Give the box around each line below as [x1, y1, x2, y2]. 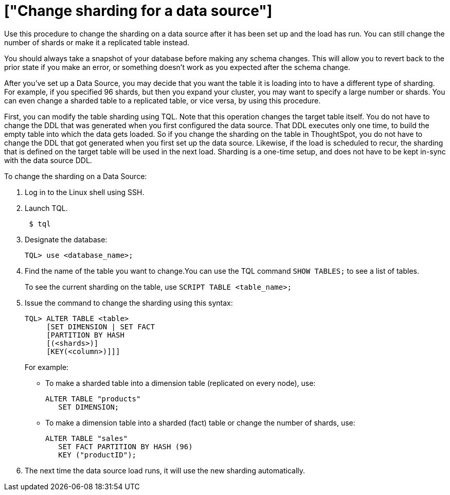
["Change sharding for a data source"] [4, 2, 273, 20]
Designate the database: [25, 235, 107, 244]
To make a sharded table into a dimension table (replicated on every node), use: [45, 378, 316, 387]
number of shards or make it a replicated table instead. [4, 38, 190, 47]
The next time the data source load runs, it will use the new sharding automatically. [25, 466, 305, 475]
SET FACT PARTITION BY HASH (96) [58, 442, 193, 451]
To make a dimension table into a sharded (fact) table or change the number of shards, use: [45, 418, 355, 427]
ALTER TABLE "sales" [45, 434, 128, 443]
